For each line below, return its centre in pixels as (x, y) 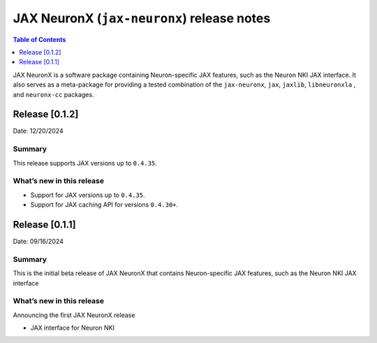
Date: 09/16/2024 (38, 241)
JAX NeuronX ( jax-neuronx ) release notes (142, 18)
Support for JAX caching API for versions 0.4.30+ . (104, 205)
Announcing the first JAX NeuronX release (74, 315)
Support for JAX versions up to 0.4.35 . (88, 195)
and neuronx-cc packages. (53, 94)
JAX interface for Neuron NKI (73, 328)
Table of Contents (39, 39)
